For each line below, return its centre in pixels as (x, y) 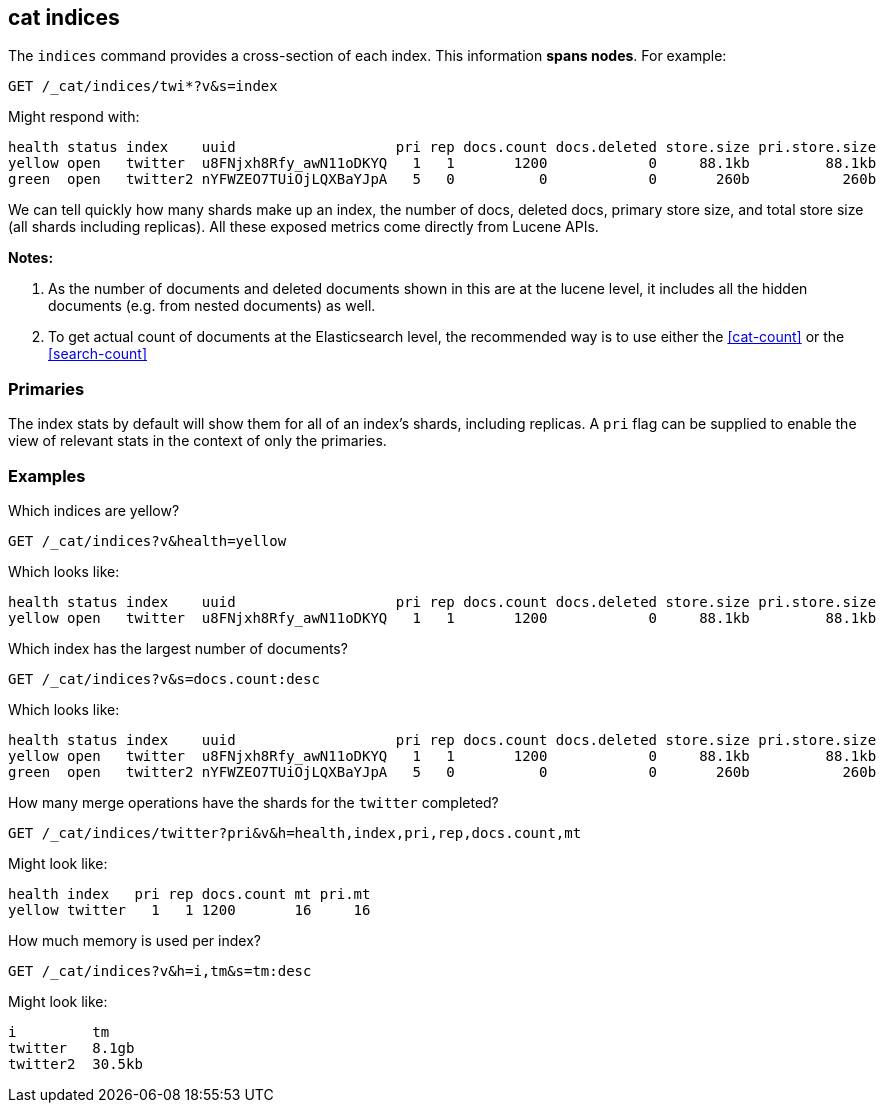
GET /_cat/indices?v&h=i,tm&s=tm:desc (160, 970)
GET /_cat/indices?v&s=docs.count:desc (164, 678)
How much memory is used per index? (134, 940)
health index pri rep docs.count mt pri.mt (189, 893)
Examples (47, 475)
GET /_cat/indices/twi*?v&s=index (143, 86)
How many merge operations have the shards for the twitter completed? (253, 802)
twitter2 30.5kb (75, 1063)
